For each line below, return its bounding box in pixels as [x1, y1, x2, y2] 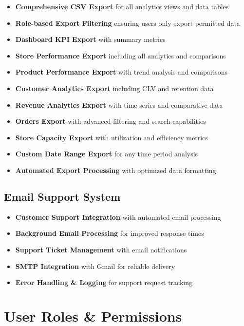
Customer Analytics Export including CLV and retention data [15, 83, 214, 93]
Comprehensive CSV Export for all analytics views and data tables [15, 1, 229, 11]
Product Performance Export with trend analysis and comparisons [15, 67, 227, 77]
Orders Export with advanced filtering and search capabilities [15, 116, 206, 126]
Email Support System [4, 189, 121, 204]
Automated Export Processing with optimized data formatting [15, 165, 216, 175]
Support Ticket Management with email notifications [15, 244, 187, 254]
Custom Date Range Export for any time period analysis [15, 149, 198, 159]
